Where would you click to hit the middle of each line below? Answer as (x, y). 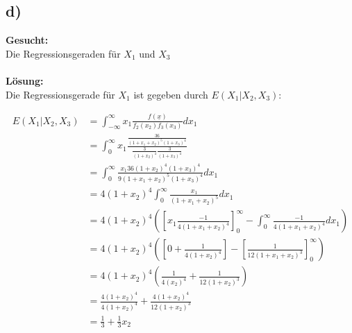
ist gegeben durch (171, 94)
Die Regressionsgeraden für (63, 53)
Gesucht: (27, 40)
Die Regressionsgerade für (60, 94)
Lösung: (25, 80)
